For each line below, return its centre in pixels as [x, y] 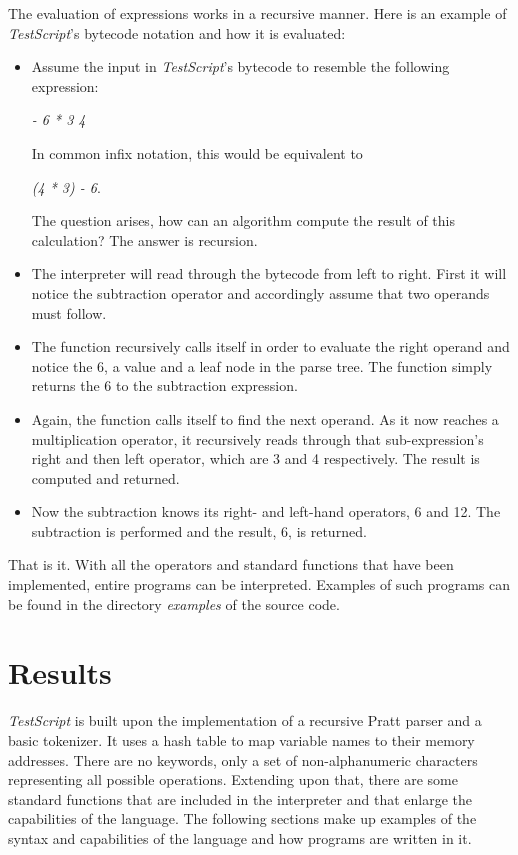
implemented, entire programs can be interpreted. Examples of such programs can [259, 584]
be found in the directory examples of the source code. [174, 603]
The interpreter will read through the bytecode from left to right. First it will [269, 273]
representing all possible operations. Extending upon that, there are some [233, 779]
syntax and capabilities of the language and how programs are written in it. [240, 837]
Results [60, 672]
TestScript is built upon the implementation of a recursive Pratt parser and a [245, 720]
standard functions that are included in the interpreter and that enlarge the [240, 798]
